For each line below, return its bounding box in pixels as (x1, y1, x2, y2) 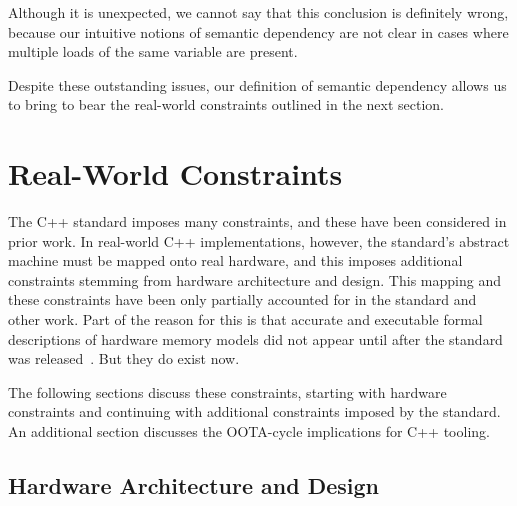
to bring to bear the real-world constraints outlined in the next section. (8, 94, 445, 115)
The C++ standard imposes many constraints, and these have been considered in (8, 211, 507, 232)
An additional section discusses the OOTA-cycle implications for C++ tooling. (8, 421, 490, 442)
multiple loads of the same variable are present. (8, 41, 298, 62)
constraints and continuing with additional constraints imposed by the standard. (8, 401, 501, 422)
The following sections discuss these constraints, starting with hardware (8, 381, 447, 402)
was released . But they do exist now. (8, 348, 240, 369)
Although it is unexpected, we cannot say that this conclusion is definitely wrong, (8, 2, 509, 22)
